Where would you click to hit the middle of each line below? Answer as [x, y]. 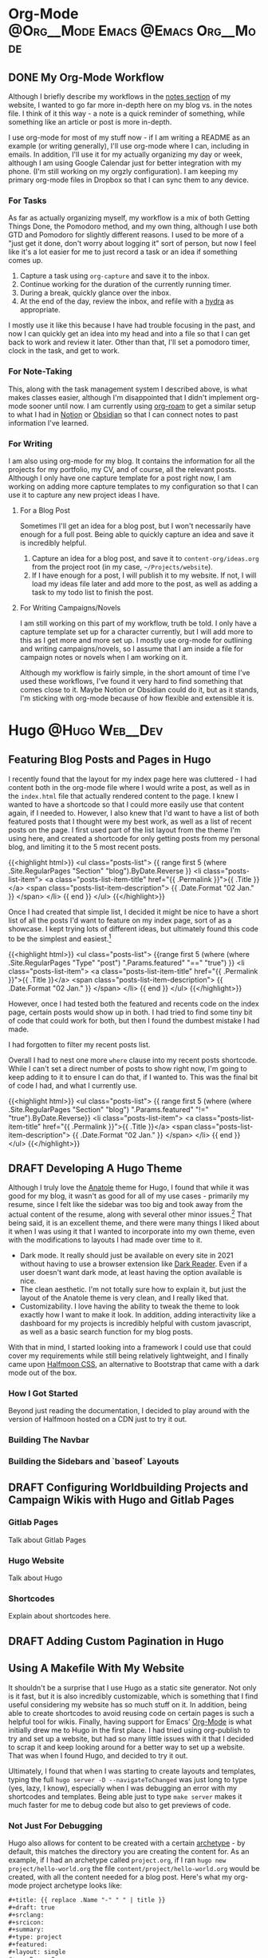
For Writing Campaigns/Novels [70, 607]
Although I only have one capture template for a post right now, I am [120, 478]
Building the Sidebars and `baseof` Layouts [94, 1461]
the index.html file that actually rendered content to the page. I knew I [123, 796]
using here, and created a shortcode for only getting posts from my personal [134, 838]
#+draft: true [32, 1907]
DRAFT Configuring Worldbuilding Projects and [128, 1487]
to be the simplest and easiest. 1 [60, 938]
